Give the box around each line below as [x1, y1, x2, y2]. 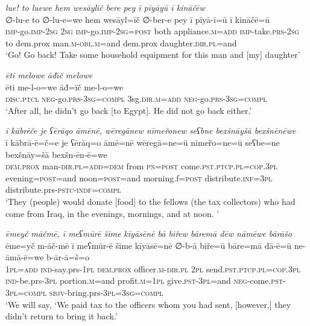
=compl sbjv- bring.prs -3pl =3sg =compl [17, 286, 163, 299]
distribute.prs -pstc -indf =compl [5, 183, 121, 196]
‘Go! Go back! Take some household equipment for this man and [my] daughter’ [5, 48, 300, 61]
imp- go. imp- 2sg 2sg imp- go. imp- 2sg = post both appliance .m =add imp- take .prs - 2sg [5, 25, 300, 37]
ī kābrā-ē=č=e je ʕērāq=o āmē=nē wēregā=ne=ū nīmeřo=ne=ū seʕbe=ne [5, 136, 280, 148]
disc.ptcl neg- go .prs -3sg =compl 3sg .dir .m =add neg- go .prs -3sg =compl [5, 92, 267, 105]
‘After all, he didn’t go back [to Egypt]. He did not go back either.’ [5, 104, 252, 116]
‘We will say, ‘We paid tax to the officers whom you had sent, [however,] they [5, 298, 291, 310]
